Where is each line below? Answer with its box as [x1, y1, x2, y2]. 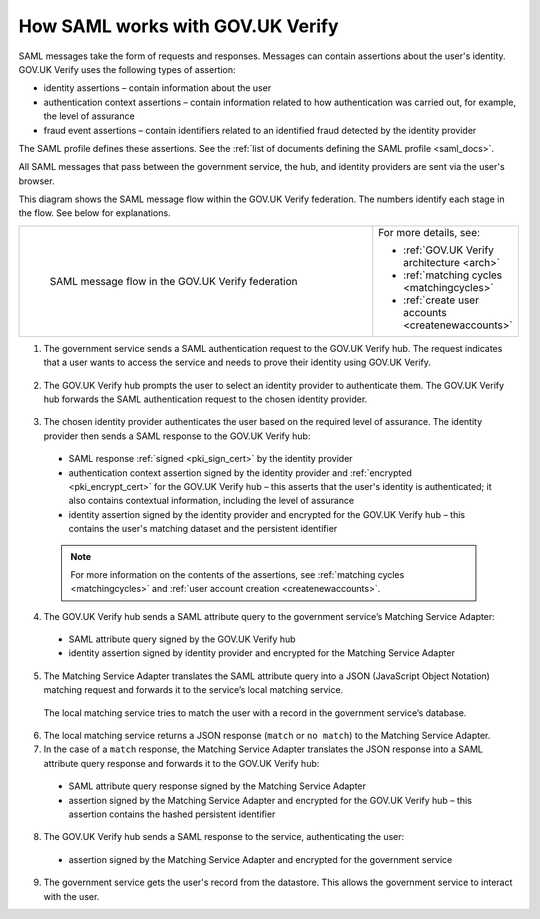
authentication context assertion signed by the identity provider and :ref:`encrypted [68, 466, 412, 479]
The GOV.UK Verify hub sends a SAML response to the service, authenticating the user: [43, 831, 405, 843]
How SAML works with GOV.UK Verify [18, 15, 339, 37]
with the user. [43, 890, 100, 902]
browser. [18, 175, 55, 187]
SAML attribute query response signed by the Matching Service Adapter [68, 780, 367, 792]
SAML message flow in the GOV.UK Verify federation [49, 274, 298, 288]
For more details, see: [378, 225, 480, 239]
